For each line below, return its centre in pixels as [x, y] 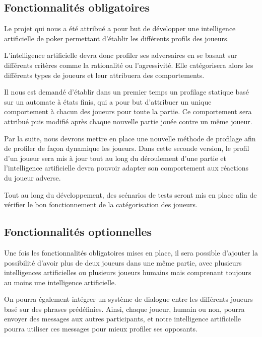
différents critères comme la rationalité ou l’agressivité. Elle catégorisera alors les [129, 65]
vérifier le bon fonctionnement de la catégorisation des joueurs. [101, 204]
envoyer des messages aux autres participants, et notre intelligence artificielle [122, 319]
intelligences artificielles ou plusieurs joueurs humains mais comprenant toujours [128, 272]
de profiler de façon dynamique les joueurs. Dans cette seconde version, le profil [127, 148]
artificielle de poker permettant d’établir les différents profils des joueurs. [117, 38]
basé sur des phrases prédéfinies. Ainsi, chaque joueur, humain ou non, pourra [124, 309]
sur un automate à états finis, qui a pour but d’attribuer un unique [108, 101]
